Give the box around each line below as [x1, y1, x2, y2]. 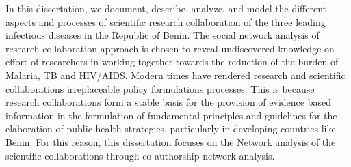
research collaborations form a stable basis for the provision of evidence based [5, 95, 331, 109]
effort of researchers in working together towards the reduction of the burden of [5, 55, 339, 69]
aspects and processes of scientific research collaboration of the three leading [5, 14, 326, 29]
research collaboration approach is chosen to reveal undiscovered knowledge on [5, 41, 335, 55]
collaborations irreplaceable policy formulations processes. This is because [5, 81, 315, 95]
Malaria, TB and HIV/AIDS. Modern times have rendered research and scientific [5, 67, 346, 82]
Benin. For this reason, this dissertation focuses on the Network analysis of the [5, 134, 336, 149]
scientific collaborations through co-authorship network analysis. [5, 148, 275, 162]
